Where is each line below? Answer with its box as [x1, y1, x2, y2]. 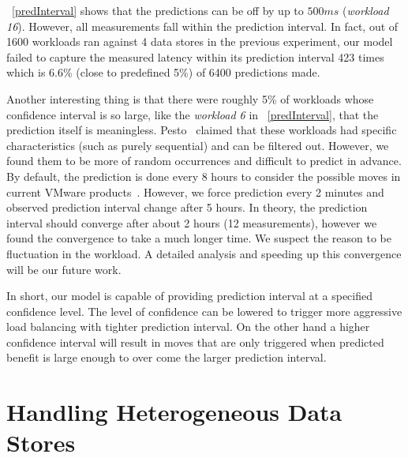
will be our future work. [6, 261, 122, 277]
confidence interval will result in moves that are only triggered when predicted [6, 333, 384, 350]
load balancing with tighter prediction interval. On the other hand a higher [6, 318, 370, 335]
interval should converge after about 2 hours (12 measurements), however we [6, 214, 377, 231]
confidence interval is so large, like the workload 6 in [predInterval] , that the [6, 106, 379, 122]
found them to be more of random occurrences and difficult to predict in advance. [6, 152, 402, 169]
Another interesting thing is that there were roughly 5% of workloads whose [6, 90, 374, 107]
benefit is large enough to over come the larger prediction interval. [6, 349, 327, 366]
